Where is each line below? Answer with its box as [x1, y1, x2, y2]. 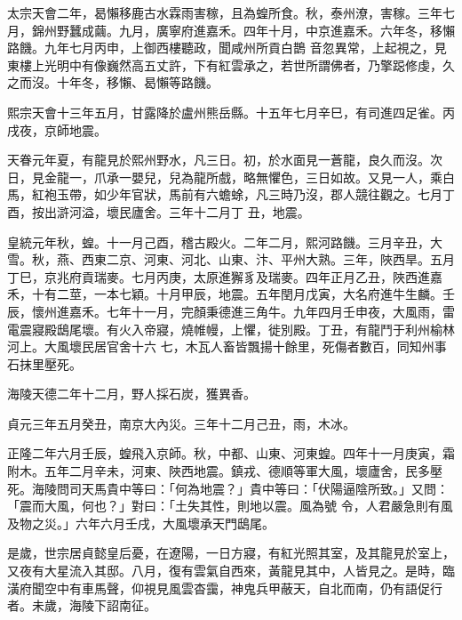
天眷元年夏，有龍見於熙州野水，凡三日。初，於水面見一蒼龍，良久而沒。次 [7, 150, 442, 169]
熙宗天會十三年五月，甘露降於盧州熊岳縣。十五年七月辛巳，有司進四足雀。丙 [7, 102, 455, 121]
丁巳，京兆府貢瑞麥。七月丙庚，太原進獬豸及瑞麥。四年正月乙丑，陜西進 [7, 267, 430, 286]
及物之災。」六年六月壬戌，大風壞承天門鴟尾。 [7, 513, 275, 532]
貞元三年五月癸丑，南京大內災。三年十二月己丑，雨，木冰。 [7, 414, 355, 432]
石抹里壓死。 [7, 354, 82, 373]
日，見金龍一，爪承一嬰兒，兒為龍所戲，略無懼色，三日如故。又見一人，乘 [7, 167, 442, 186]
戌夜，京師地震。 [7, 120, 107, 139]
